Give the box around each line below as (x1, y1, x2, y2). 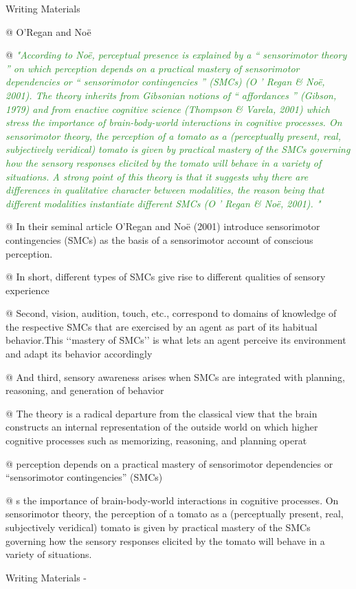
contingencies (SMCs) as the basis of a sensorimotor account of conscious (5, 232, 313, 247)
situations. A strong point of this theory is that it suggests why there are (5, 169, 309, 183)
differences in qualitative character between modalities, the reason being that (5, 183, 324, 197)
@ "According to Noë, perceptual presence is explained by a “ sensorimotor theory (5, 48, 347, 62)
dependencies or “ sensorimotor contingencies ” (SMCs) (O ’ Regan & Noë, (5, 74, 325, 89)
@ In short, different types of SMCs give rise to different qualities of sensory (5, 269, 326, 284)
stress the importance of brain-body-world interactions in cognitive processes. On (5, 115, 342, 130)
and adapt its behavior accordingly (5, 347, 153, 361)
